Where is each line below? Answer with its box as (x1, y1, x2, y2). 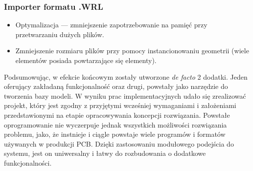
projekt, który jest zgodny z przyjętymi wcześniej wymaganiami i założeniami (4, 100, 236, 110)
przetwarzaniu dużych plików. (15, 29, 104, 39)
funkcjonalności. (4, 157, 52, 168)
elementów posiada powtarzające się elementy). (15, 55, 157, 65)
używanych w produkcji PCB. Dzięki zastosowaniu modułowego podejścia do (4, 138, 234, 149)
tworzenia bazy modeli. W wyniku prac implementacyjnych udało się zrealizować (4, 90, 246, 101)
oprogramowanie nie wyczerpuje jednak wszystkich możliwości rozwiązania (4, 119, 227, 129)
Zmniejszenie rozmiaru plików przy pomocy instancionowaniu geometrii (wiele (15, 45, 249, 56)
